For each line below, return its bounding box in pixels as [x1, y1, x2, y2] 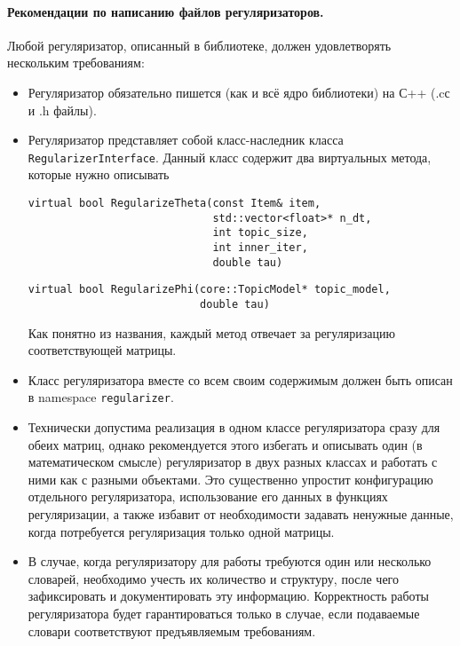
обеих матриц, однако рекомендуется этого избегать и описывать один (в [28, 435, 423, 453]
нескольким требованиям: [7, 53, 145, 72]
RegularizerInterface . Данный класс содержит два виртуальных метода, [28, 147, 432, 166]
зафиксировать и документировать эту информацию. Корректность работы [28, 587, 429, 605]
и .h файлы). [28, 100, 97, 119]
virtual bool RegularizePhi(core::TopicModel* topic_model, [28, 283, 391, 296]
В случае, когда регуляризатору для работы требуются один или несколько [28, 552, 432, 571]
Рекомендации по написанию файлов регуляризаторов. [7, 2, 324, 20]
